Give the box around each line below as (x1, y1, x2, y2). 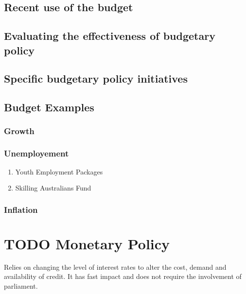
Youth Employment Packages (15, 166, 103, 176)
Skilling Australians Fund (15, 183, 91, 193)
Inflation (4, 203, 38, 215)
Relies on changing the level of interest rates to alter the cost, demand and (4, 261, 227, 272)
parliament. (4, 280, 38, 291)
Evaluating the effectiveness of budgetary (4, 28, 215, 43)
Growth (4, 125, 35, 137)
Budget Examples (4, 100, 94, 115)
